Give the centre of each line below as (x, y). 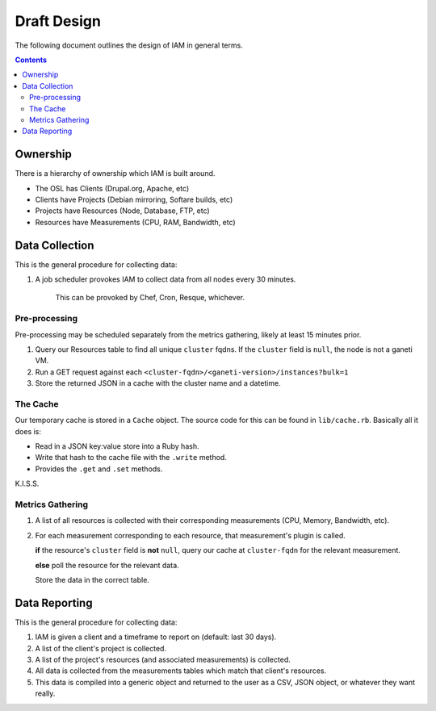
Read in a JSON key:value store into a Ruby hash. (117, 446)
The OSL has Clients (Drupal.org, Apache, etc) (112, 188)
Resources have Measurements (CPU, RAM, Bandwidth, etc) (135, 222)
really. (45, 693)
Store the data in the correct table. (92, 579)
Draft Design (58, 21)
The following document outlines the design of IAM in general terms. (129, 45)
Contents (31, 60)
